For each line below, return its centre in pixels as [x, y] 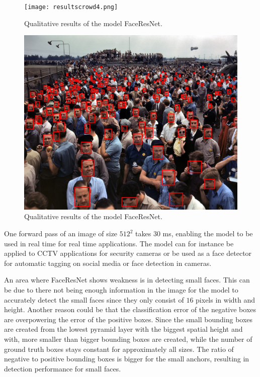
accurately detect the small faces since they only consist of [94, 299]
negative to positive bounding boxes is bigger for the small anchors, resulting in [127, 359]
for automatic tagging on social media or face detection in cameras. [108, 263]
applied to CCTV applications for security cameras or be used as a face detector [128, 253]
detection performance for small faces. [63, 368]
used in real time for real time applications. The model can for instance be [119, 243]
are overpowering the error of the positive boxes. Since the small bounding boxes [128, 319]
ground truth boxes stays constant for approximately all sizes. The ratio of [119, 349]
